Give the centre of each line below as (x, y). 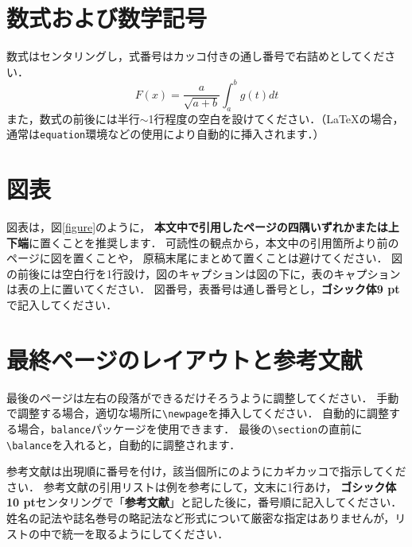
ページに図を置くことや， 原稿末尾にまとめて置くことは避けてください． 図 (205, 258)
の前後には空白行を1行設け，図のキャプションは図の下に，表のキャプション (204, 273)
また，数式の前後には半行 (73, 118)
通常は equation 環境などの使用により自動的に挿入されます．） (165, 134)
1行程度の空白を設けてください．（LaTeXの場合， (276, 118)
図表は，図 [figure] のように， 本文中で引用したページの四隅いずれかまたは (197, 226)
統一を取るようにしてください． (145, 533)
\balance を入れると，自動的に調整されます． (124, 444)
